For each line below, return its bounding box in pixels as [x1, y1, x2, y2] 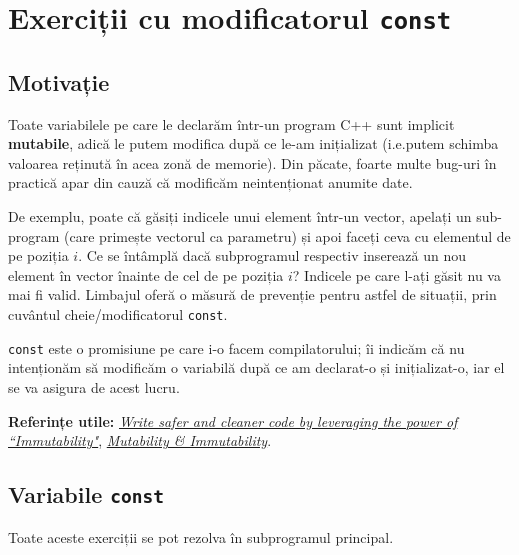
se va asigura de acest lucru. [8, 376, 180, 397]
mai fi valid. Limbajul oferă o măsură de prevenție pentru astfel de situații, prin [8, 284, 497, 305]
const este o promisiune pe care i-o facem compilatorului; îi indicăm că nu [8, 337, 465, 358]
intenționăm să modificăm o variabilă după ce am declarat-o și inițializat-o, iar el [8, 357, 505, 378]
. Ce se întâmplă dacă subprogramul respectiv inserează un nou [78, 245, 466, 266]
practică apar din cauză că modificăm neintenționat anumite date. [8, 172, 413, 193]
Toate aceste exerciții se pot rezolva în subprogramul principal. [8, 526, 394, 547]
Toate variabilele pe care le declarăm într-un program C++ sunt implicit [8, 113, 455, 134]
